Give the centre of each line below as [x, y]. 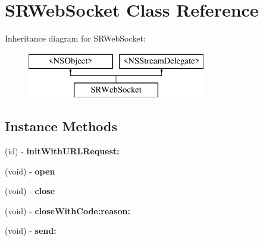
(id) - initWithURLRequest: [62, 151]
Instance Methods [61, 126]
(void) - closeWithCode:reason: [68, 210]
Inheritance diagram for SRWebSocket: [75, 38]
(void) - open [30, 171]
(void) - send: [31, 231]
